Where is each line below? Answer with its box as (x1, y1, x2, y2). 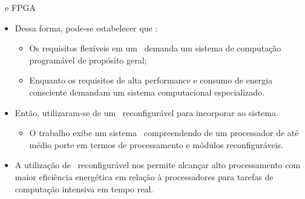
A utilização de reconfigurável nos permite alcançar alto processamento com (15, 158, 301, 171)
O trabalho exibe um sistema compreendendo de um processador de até (29, 126, 299, 139)
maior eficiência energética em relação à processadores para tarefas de (15, 170, 274, 183)
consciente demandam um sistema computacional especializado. (29, 85, 264, 98)
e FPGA (4, 1, 36, 13)
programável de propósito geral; (29, 53, 147, 66)
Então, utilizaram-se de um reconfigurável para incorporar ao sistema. (15, 106, 278, 119)
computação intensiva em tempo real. (15, 182, 154, 195)
